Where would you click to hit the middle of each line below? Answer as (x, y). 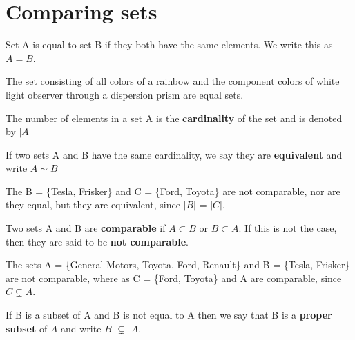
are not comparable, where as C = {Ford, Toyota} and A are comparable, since (174, 278)
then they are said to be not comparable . (97, 241)
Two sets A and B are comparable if (86, 228)
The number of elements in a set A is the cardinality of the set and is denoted (174, 118)
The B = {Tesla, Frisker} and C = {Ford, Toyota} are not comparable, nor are (173, 191)
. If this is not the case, (288, 228)
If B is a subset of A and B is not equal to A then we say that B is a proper (169, 315)
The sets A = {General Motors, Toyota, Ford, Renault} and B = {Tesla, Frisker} (178, 264)
